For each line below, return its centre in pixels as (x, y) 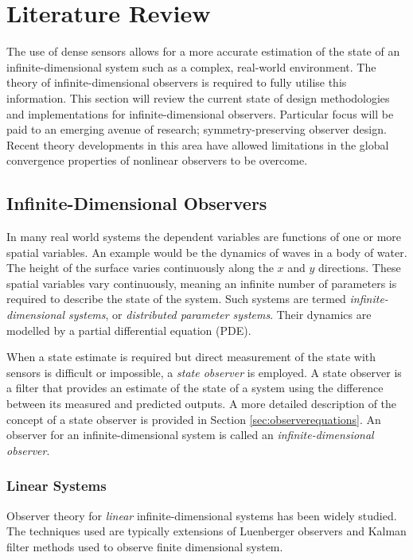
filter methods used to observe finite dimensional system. (145, 546)
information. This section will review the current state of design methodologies (198, 97)
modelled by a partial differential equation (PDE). (129, 330)
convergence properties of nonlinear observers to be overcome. (157, 160)
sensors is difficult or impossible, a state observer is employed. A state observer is (204, 372)
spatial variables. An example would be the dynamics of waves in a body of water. (207, 252)
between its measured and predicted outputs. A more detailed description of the (202, 404)
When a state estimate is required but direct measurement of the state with (191, 357)
